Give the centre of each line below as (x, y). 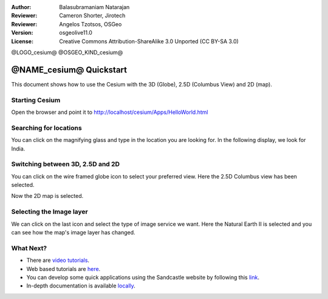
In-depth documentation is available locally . (81, 286)
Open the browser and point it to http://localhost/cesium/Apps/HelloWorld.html (110, 112)
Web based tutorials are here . (63, 269)
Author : (21, 7)
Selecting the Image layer (50, 212)
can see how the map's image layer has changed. (73, 232)
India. (18, 149)
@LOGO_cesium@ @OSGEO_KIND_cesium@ (67, 52)
